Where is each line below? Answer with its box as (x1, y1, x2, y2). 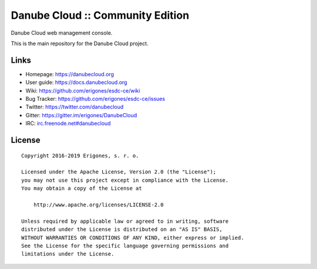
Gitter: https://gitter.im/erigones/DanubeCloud (25, 111, 137, 118)
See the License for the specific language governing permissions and (21, 242, 229, 249)
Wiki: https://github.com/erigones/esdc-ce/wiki (25, 87, 140, 94)
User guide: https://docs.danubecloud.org (25, 79, 127, 86)
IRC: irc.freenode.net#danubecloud (25, 120, 111, 127)
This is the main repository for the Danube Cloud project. (11, 40, 149, 47)
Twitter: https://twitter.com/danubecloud (25, 103, 124, 111)
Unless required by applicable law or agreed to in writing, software (21, 217, 229, 224)
